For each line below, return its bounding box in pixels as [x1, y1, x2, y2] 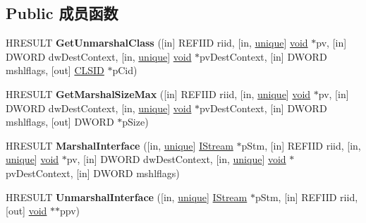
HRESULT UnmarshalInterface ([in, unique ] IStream [6, 189, 248, 204]
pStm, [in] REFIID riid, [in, [241, 138, 361, 152]
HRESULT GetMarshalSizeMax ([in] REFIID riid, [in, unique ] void [6, 86, 311, 101]
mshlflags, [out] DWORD [6, 114, 114, 129]
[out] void [6, 203, 47, 218]
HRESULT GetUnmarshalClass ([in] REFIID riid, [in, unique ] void [6, 35, 308, 50]
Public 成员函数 [6, 2, 118, 24]
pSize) [122, 114, 149, 129]
